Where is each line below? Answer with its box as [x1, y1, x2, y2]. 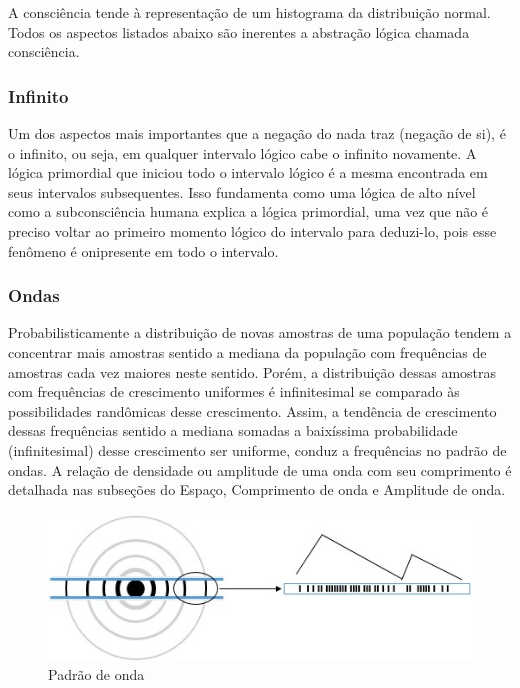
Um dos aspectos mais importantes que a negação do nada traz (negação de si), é [8, 123, 506, 143]
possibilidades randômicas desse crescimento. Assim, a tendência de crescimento [8, 400, 497, 421]
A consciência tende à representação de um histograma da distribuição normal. [8, 2, 491, 22]
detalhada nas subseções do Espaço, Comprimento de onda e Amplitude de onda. [8, 479, 506, 500]
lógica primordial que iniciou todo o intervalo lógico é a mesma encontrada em [8, 162, 488, 183]
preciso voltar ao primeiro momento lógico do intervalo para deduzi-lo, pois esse [8, 220, 497, 241]
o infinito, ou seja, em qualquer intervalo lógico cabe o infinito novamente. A [8, 142, 477, 163]
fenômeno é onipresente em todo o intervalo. [8, 240, 279, 261]
